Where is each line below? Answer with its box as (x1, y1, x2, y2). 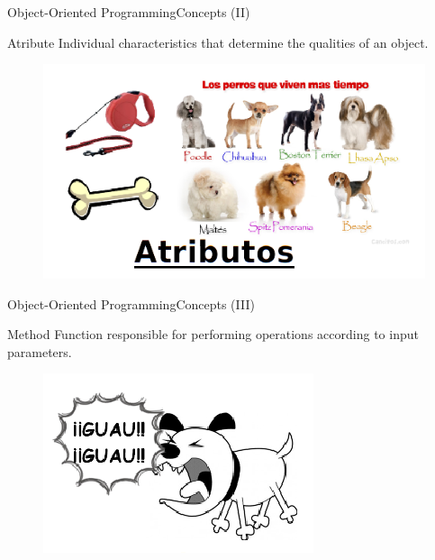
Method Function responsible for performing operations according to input (7, 325, 419, 344)
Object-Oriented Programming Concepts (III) (7, 294, 255, 313)
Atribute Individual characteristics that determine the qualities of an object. (7, 32, 429, 51)
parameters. (7, 342, 72, 361)
